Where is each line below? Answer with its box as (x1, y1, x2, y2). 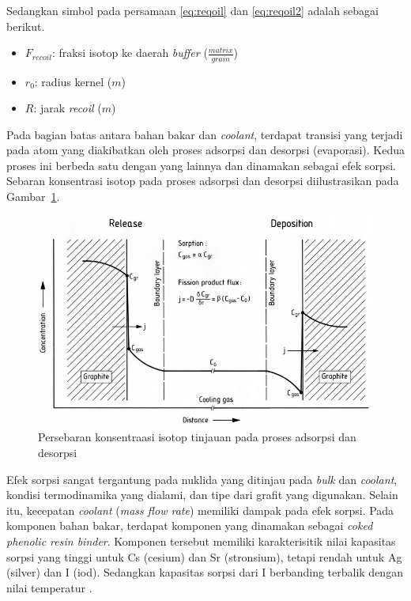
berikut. (6, 17, 45, 34)
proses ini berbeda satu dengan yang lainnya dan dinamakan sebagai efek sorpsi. (6, 157, 396, 173)
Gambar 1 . (6, 188, 60, 205)
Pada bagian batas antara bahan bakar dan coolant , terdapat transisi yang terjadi (6, 126, 403, 142)
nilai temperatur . (6, 579, 92, 595)
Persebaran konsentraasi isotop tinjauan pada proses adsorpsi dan (38, 429, 356, 445)
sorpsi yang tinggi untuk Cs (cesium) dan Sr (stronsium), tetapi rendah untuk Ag (6, 548, 402, 565)
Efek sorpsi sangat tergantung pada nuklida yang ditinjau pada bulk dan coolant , (6, 471, 398, 487)
